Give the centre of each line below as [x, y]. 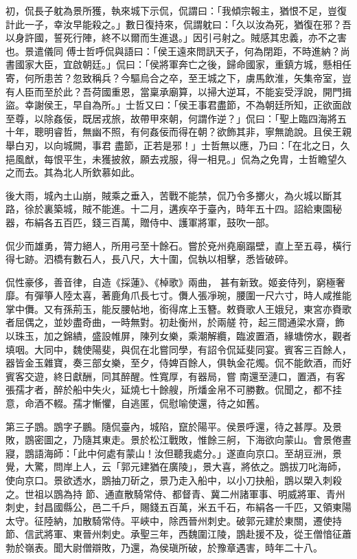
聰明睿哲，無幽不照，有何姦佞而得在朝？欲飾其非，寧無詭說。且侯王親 [193, 132]
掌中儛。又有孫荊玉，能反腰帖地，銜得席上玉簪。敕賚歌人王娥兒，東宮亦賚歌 [178, 308]
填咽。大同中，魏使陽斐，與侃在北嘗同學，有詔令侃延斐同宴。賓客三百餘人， [178, 349]
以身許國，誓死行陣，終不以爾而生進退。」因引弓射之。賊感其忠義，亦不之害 [176, 37]
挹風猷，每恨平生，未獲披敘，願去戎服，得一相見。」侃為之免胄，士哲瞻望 [171, 158]
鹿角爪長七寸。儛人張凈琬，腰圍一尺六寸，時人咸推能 [231, 295]
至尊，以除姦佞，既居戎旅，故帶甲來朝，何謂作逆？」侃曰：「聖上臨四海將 [171, 118]
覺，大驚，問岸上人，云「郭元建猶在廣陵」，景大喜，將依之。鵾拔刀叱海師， [176, 467]
